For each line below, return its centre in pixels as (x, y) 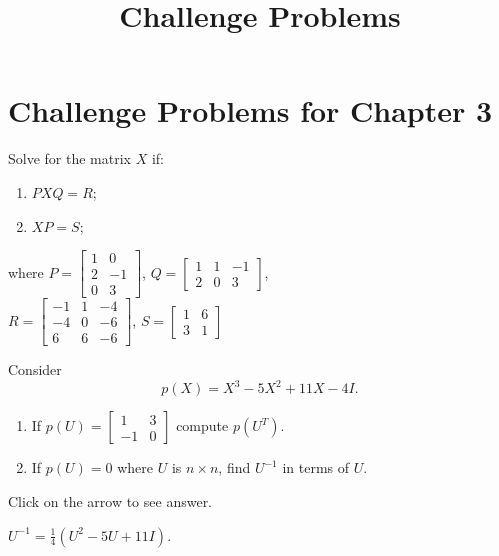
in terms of (316, 467)
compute (202, 425)
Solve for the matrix (69, 158)
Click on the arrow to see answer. (110, 500)
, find (234, 467)
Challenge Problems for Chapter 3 (250, 110)
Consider (35, 369)
